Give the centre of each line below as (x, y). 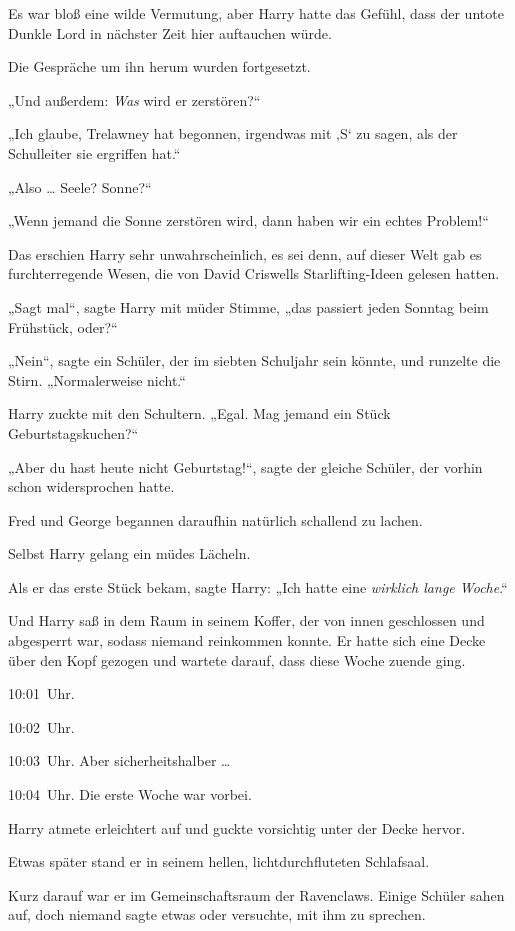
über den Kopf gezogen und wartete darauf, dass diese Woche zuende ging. (237, 659)
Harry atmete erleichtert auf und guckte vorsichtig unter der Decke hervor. (237, 827)
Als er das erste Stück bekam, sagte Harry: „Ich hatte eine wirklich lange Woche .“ (258, 586)
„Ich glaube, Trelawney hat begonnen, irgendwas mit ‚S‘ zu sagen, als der (233, 133)
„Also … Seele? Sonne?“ (80, 186)
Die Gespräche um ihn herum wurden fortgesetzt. (159, 66)
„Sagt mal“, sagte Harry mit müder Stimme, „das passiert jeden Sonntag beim (248, 306)
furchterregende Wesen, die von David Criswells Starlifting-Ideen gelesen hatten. (254, 273)
